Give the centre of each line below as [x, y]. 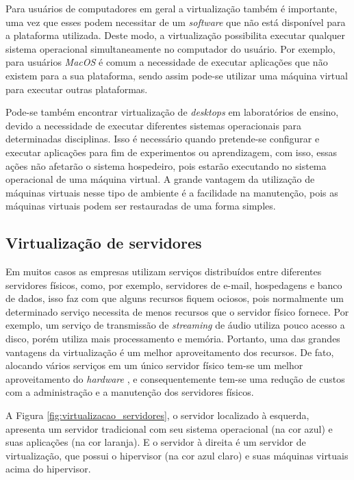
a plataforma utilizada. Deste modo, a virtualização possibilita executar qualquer [176, 35]
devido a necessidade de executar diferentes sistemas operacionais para [153, 125]
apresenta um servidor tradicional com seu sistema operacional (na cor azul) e [169, 428]
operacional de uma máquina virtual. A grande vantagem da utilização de [160, 179]
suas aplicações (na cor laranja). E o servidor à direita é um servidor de [156, 442]
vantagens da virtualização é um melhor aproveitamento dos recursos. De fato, [170, 352]
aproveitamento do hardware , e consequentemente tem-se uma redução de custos [175, 378]
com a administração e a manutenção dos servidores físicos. [130, 392]
